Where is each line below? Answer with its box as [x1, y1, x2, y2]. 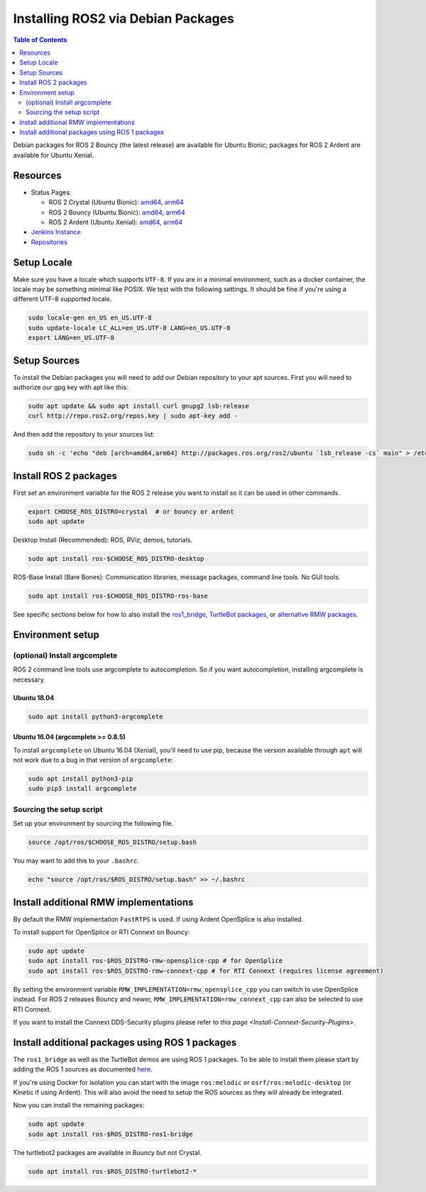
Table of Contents [13, 35, 67, 44]
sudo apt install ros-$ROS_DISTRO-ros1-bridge [28, 1130, 193, 1138]
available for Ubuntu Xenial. [13, 151, 94, 159]
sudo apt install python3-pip [28, 775, 133, 783]
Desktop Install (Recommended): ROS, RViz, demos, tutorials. [13, 536, 193, 545]
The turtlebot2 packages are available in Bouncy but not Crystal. [13, 1148, 202, 1157]
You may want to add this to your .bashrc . [13, 856, 140, 865]
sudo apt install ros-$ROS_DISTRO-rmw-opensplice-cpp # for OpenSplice [28, 957, 283, 965]
